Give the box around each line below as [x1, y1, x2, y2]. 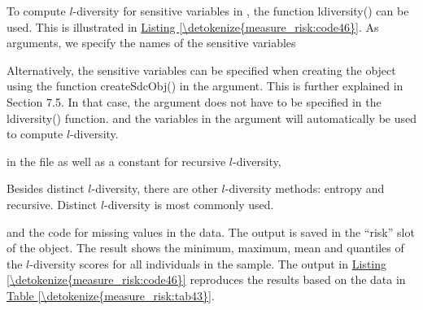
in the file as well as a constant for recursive [7, 152, 226, 169]
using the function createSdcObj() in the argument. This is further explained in [7, 77, 403, 94]
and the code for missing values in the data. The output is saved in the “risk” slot [7, 223, 415, 240]
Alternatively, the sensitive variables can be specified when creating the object [7, 61, 396, 78]
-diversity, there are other [91, 180, 218, 197]
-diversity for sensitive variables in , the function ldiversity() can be [72, 2, 409, 19]
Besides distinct [7, 180, 85, 197]
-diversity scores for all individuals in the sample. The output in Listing [29, 255, 386, 272]
